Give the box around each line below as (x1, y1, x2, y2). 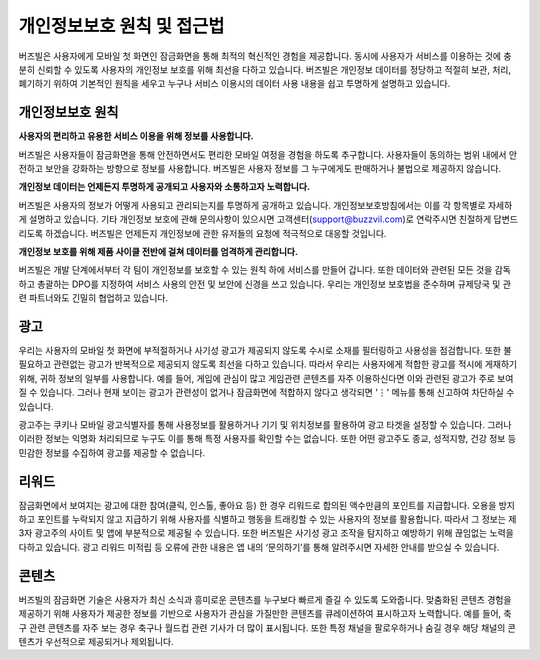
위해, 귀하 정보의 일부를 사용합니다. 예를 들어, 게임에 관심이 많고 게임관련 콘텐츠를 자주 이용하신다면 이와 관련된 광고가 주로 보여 (18, 372, 514, 384)
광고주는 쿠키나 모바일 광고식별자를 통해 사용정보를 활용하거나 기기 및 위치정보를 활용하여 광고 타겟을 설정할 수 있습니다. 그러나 (18, 419, 512, 430)
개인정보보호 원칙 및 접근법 (18, 15, 225, 37)
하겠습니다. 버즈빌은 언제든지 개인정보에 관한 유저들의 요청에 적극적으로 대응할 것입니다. (45, 227, 387, 239)
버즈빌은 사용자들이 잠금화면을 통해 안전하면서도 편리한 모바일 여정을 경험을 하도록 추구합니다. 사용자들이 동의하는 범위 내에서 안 (18, 148, 518, 160)
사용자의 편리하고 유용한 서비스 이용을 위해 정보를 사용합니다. (18, 130, 254, 142)
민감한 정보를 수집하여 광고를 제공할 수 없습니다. (18, 446, 206, 459)
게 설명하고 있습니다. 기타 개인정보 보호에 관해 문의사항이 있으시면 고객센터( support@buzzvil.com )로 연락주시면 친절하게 (18, 213, 492, 225)
